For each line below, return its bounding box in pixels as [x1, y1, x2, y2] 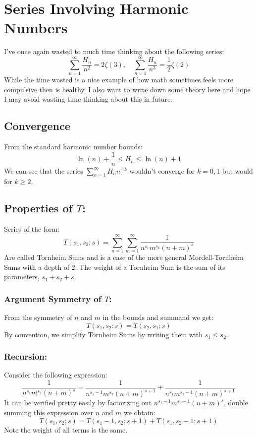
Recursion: [4, 350, 48, 363]
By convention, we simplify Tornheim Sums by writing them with [4, 329, 203, 339]
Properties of [4, 200, 72, 216]
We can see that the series [4, 165, 83, 176]
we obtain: [123, 407, 155, 417]
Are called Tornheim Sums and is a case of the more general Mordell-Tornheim [4, 251, 244, 262]
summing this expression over [4, 407, 94, 417]
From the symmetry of [4, 312, 72, 322]
